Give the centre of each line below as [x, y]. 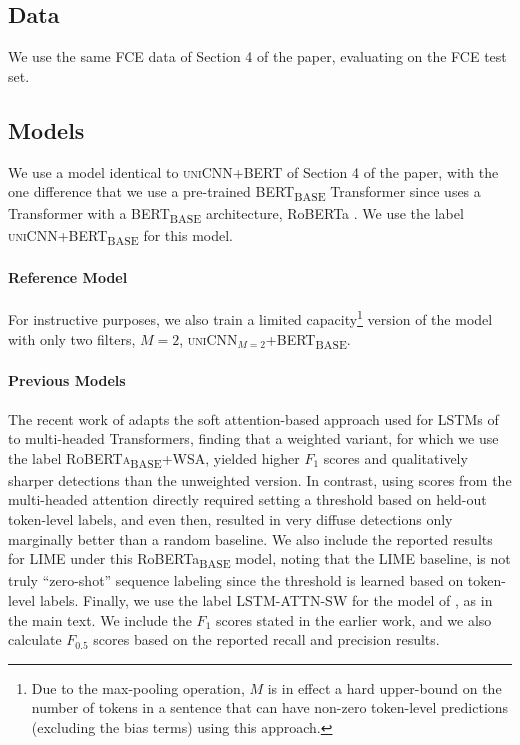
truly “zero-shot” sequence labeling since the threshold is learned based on [236, 580]
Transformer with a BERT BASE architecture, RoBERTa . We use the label [236, 215]
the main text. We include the [100, 619]
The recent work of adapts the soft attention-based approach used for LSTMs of [253, 418]
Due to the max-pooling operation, [138, 687]
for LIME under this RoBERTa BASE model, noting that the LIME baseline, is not [259, 560]
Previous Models [67, 380]
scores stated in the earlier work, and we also [353, 619]
